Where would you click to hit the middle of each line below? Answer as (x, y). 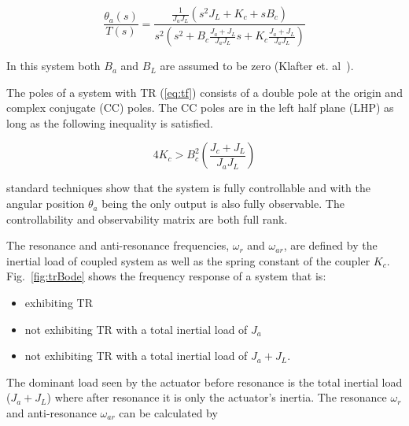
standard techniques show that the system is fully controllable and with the (188, 188)
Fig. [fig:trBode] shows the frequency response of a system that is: (166, 276)
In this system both (53, 66)
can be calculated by (168, 413)
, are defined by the (330, 245)
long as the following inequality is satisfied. (110, 122)
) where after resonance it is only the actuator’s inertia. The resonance (217, 397)
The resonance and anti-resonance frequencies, (118, 245)
